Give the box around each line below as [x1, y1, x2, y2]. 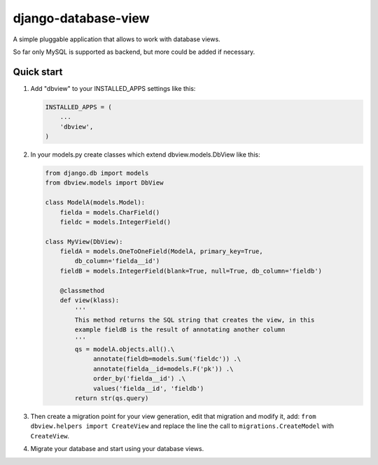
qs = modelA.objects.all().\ [74, 345, 175, 353]
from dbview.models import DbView [45, 179, 164, 187]
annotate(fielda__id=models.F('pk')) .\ [93, 364, 234, 373]
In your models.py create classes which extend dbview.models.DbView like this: [30, 150, 260, 159]
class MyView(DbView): [45, 238, 123, 245]
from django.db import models [45, 169, 149, 177]
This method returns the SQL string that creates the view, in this [74, 315, 315, 324]
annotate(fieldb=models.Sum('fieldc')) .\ [93, 355, 241, 363]
